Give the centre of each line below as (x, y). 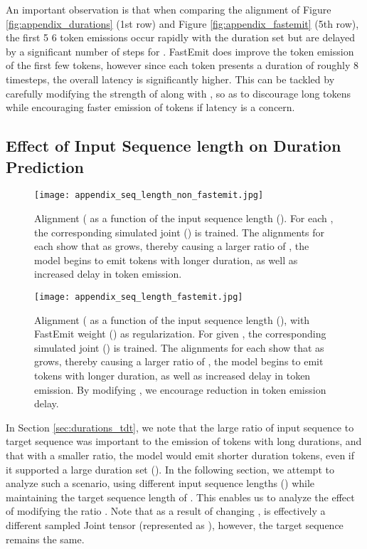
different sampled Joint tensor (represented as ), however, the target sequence (175, 524)
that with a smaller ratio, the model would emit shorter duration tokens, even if (180, 455)
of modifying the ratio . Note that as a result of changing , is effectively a (166, 511)
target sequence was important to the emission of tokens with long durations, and (184, 441)
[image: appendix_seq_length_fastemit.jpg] (139, 297)
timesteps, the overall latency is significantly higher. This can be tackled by (170, 79)
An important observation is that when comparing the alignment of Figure (169, 9)
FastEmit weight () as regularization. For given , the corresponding (180, 334)
